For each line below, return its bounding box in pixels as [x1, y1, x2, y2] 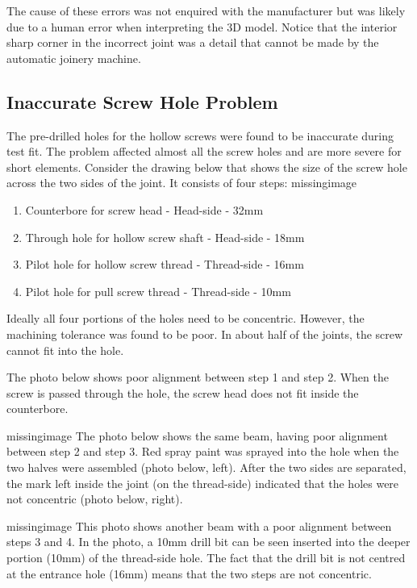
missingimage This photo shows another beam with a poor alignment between [6, 517, 392, 534]
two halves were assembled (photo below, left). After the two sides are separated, [6, 459, 407, 476]
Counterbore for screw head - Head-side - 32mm [25, 201, 264, 218]
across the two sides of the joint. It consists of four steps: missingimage [6, 174, 357, 191]
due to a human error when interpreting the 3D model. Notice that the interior [6, 18, 398, 35]
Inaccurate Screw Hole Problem [6, 89, 278, 114]
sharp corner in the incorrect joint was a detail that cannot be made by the [6, 34, 379, 51]
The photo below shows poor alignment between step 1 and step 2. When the [6, 369, 389, 386]
